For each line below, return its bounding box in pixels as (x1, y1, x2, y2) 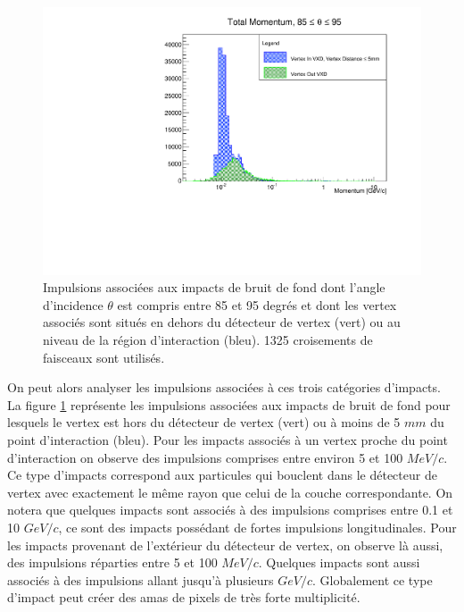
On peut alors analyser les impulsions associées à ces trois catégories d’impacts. (7, 378, 441, 397)
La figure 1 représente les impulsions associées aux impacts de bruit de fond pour (7, 395, 451, 414)
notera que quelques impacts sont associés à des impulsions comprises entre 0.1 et (7, 500, 453, 519)
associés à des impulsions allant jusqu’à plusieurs (7, 570, 274, 589)
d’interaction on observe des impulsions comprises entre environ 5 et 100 (7, 448, 403, 466)
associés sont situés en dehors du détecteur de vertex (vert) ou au (43, 313, 401, 331)
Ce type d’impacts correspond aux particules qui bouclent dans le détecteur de (7, 465, 437, 484)
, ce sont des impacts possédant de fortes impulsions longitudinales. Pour (58, 517, 457, 536)
